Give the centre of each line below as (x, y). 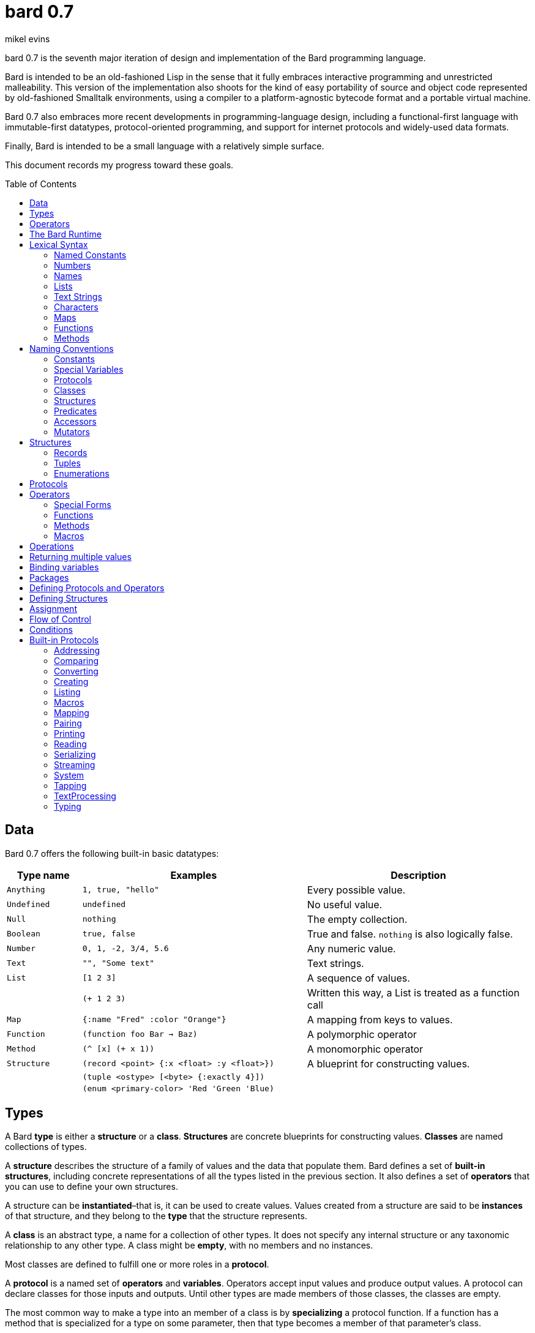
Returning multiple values (80, 556)
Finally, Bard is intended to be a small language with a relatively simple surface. (165, 146)
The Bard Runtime (65, 234)
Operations (52, 546)
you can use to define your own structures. (92, 1187)
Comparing (77, 660)
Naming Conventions (72, 348)
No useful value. (345, 904)
